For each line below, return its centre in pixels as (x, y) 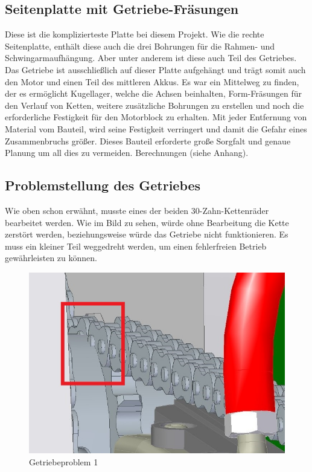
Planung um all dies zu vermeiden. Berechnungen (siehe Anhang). (127, 153)
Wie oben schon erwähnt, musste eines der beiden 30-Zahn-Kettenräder (137, 210)
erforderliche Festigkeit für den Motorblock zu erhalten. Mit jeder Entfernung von (156, 117)
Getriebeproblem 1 (64, 461)
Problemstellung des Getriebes (103, 185)
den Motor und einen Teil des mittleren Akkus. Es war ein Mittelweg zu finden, (152, 81)
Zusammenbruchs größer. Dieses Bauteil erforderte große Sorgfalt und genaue (148, 141)
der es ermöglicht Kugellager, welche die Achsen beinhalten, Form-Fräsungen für (154, 93)
